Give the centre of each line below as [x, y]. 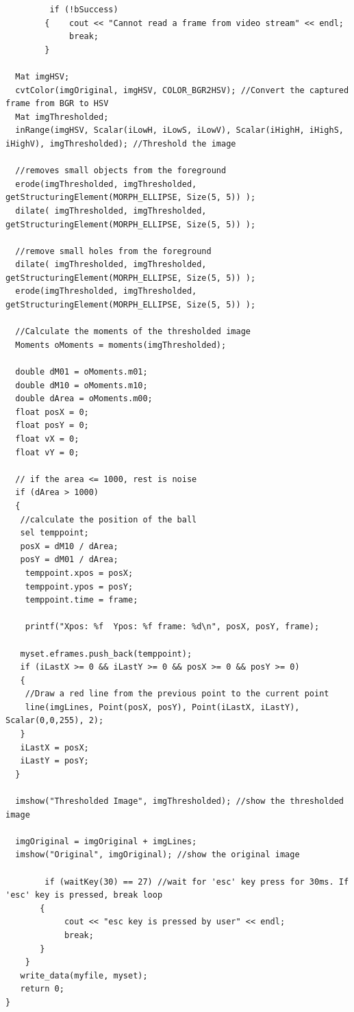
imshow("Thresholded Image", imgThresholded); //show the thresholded [179, 801]
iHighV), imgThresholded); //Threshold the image [121, 143]
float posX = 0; [52, 412]
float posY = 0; [52, 426]
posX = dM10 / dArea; [69, 546]
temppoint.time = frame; [81, 600]
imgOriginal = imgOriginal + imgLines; [106, 841]
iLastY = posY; [54, 761]
